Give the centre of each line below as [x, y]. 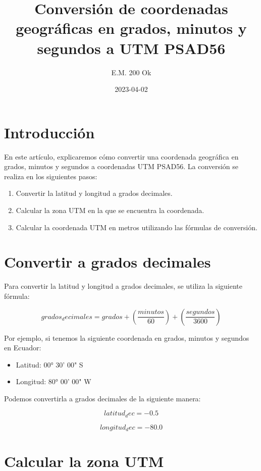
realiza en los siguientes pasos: [51, 176]
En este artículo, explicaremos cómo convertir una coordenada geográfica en [121, 156]
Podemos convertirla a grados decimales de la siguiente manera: [102, 398]
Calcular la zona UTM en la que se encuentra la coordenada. [110, 210]
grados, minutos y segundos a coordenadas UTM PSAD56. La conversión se [121, 166]
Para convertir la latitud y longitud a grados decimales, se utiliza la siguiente [123, 286]
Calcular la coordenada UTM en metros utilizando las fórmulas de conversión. [137, 227]
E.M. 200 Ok [131, 72]
